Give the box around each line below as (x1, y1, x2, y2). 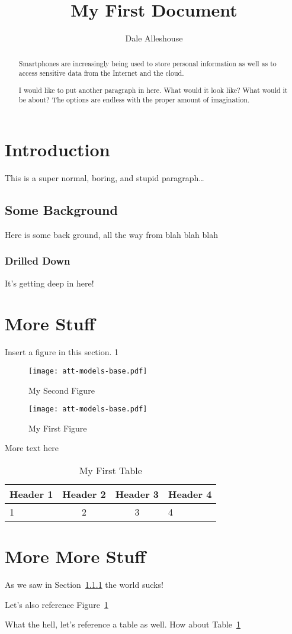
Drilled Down (5, 253, 70, 268)
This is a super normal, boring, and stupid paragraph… (5, 171, 204, 184)
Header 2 (62, 487, 106, 501)
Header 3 (115, 487, 159, 501)
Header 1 (9, 487, 53, 501)
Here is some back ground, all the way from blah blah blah (5, 228, 218, 240)
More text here (5, 442, 59, 454)
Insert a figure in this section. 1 (5, 346, 119, 358)
